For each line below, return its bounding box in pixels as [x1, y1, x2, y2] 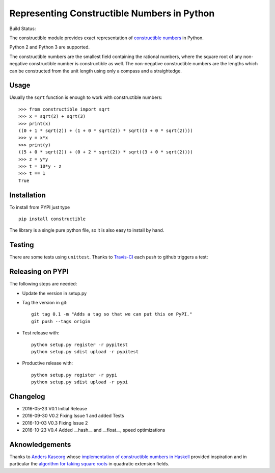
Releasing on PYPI [9, 268, 69, 276]
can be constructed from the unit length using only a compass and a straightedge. [9, 68, 182, 74]
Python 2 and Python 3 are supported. [9, 44, 90, 50]
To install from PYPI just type [9, 204, 70, 210]
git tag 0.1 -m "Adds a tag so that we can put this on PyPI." [31, 311, 193, 317]
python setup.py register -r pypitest [31, 341, 128, 348]
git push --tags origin [31, 319, 91, 324]
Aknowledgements [9, 440, 71, 449]
